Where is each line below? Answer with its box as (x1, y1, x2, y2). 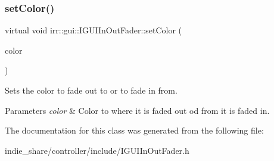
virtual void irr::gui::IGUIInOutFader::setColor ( (5, 24, 182, 36)
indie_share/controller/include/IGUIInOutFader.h (5, 144, 189, 156)
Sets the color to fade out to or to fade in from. (5, 84, 178, 96)
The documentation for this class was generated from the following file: (5, 124, 264, 137)
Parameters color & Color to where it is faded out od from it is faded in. (5, 104, 270, 116)
